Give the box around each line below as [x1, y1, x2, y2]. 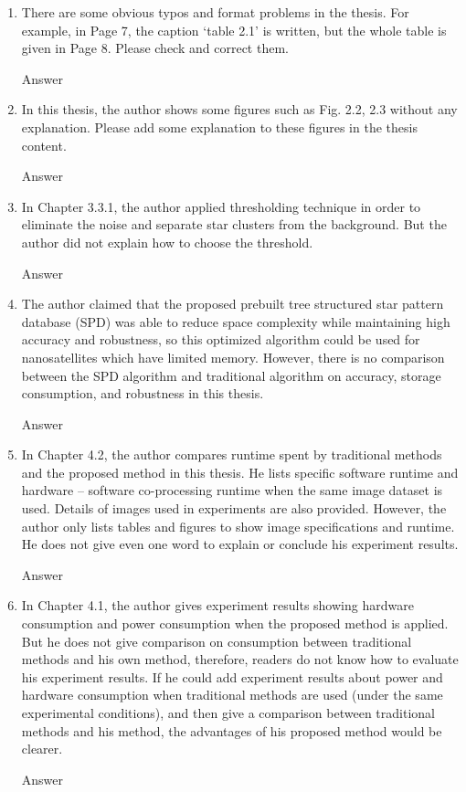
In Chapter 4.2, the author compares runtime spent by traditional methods [21, 445, 442, 464]
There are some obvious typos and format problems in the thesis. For [21, 3, 409, 21]
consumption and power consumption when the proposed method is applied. [21, 614, 449, 633]
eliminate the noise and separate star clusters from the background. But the [21, 215, 447, 234]
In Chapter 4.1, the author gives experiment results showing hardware [21, 596, 414, 615]
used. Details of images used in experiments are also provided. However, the [21, 499, 447, 518]
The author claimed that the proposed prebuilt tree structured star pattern [21, 294, 444, 313]
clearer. [21, 739, 63, 758]
